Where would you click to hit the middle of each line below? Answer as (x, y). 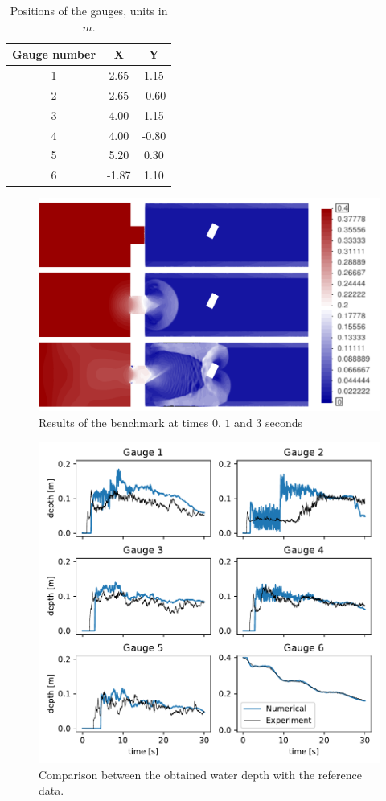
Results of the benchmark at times (124, 422)
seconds (284, 422)
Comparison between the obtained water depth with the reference (200, 774)
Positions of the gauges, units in (89, 10)
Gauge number (54, 54)
